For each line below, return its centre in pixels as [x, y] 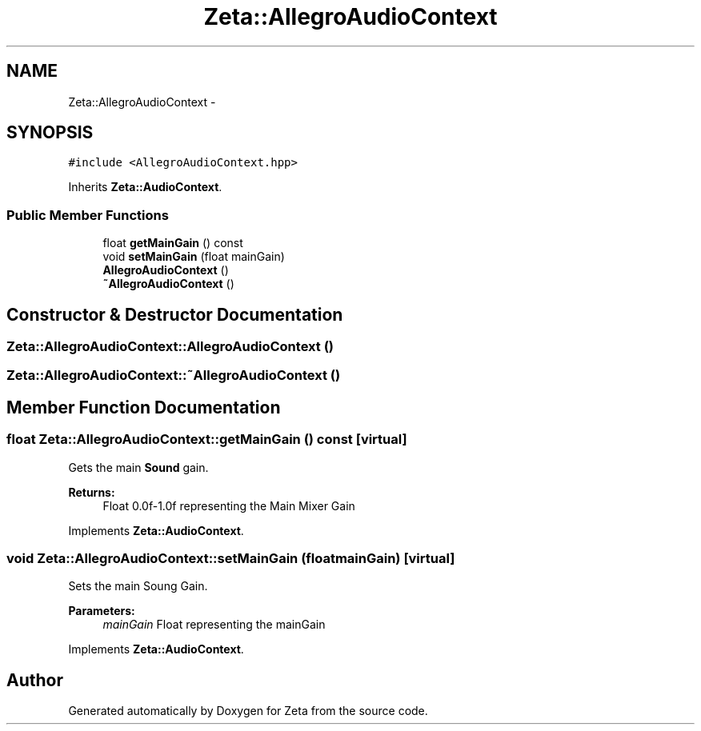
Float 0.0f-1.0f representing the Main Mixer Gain [229, 505]
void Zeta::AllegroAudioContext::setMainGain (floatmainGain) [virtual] [231, 558]
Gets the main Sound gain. [138, 467]
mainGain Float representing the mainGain [214, 625]
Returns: [92, 492]
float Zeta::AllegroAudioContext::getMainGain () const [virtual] [207, 439]
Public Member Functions [88, 215]
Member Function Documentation [144, 407]
